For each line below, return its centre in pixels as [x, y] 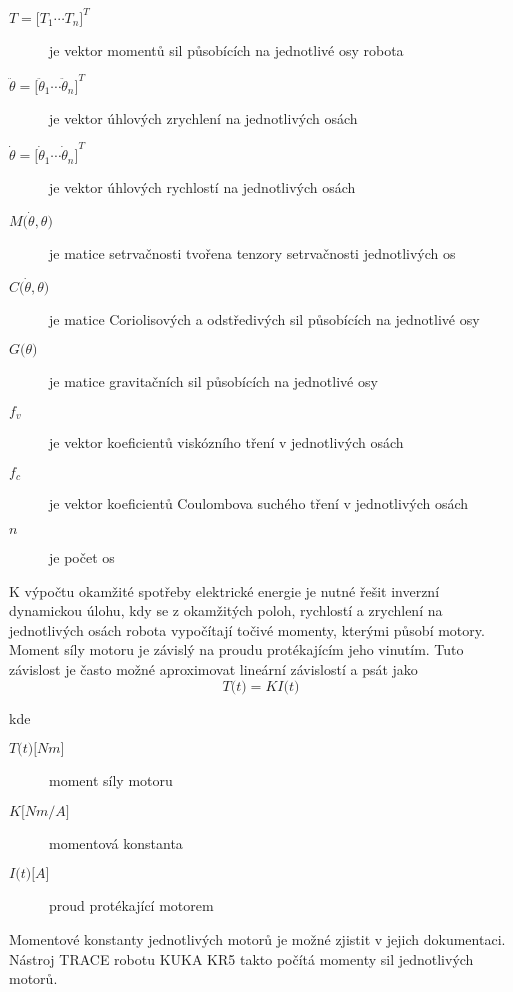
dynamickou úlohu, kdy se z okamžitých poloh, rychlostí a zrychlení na [226, 610]
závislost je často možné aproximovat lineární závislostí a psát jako [213, 669]
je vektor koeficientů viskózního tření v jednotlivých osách [226, 442]
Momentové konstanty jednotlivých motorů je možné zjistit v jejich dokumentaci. [257, 938]
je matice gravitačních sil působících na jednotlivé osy [213, 381]
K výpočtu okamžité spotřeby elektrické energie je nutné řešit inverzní [224, 590]
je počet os [82, 557]
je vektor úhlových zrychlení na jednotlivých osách [203, 117]
